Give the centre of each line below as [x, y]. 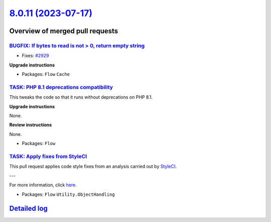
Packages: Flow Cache [46, 74]
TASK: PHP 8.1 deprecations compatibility [61, 87]
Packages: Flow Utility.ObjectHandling [68, 194]
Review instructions [31, 125]
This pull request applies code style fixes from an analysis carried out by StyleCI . [93, 167]
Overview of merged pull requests [64, 31]
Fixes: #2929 [35, 56]
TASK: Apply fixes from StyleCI [48, 156]
